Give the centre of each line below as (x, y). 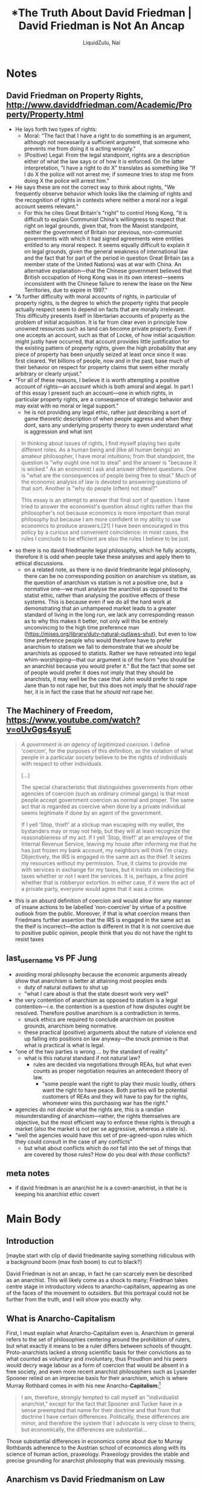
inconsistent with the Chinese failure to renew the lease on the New (108, 283)
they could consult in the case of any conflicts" (74, 1142)
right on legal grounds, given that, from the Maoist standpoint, (101, 225)
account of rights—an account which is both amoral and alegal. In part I (104, 386)
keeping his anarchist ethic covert (57, 1194)
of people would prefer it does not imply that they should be (98, 672)
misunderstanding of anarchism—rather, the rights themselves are (97, 1116)
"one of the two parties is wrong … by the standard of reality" (91, 1051)
